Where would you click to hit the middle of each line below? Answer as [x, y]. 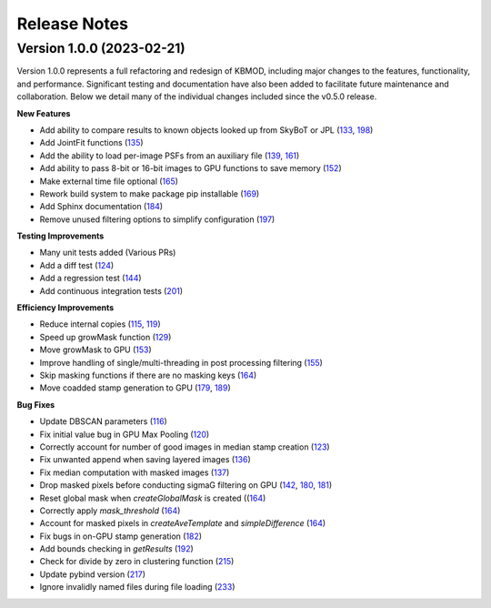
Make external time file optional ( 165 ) [109, 181]
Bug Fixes [36, 404]
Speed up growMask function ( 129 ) [105, 337]
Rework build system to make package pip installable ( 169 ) [150, 193]
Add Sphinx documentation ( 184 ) [101, 207]
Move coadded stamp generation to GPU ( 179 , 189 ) [135, 388]
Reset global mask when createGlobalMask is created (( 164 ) [153, 498]
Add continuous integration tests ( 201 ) [111, 290]
